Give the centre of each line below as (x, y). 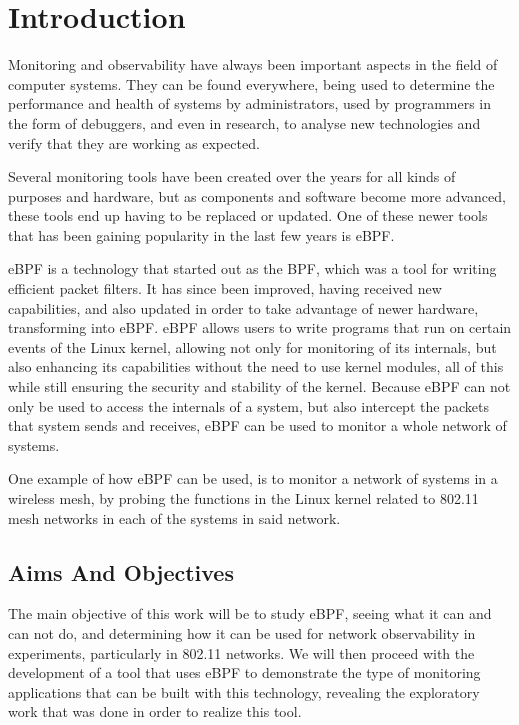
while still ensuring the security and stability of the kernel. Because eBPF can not (259, 386)
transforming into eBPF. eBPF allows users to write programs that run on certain (260, 327)
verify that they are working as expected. (134, 142)
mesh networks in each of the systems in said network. (174, 517)
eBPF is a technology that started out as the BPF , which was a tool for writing (252, 268)
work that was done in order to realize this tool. (155, 711)
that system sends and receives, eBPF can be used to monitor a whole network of (257, 425)
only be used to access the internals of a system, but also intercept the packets (248, 405)
